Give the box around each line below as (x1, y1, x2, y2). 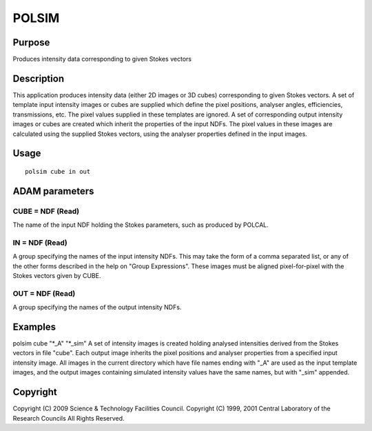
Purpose (12, 37, 50, 48)
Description (12, 72, 65, 84)
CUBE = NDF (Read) (12, 206, 80, 216)
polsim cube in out (25, 168, 91, 175)
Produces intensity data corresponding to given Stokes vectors (12, 55, 192, 63)
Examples (12, 321, 56, 332)
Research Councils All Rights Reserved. (12, 414, 125, 422)
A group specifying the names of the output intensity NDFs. (12, 303, 182, 312)
